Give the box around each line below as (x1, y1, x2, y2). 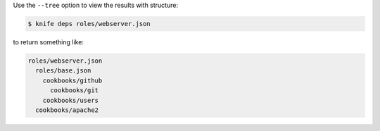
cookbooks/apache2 (35, 106, 99, 114)
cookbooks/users (42, 96, 99, 104)
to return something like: (13, 37, 84, 46)
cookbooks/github (42, 76, 103, 85)
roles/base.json (35, 67, 91, 75)
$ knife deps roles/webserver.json (27, 20, 151, 27)
